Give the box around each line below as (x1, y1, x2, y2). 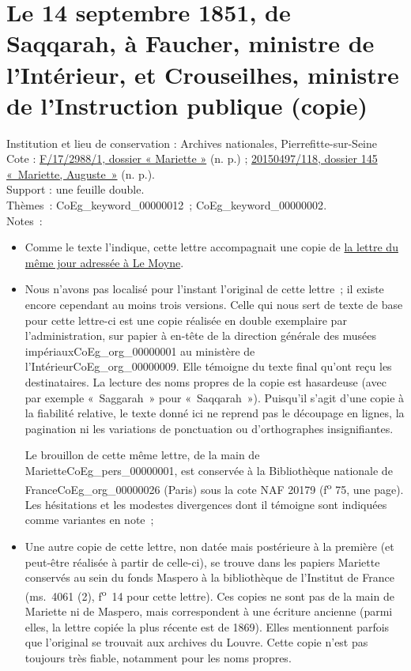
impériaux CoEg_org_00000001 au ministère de (25, 342, 255, 359)
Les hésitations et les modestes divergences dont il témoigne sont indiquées (25, 496, 387, 512)
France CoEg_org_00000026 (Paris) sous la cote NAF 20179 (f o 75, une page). (25, 478, 404, 497)
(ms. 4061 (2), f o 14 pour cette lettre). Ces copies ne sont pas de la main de (25, 585, 394, 604)
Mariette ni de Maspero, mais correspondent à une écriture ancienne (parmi (25, 603, 393, 620)
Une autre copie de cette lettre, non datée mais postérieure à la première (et (25, 538, 394, 554)
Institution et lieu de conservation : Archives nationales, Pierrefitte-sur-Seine (6, 134, 377, 151)
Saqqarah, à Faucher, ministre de (6, 27, 375, 59)
